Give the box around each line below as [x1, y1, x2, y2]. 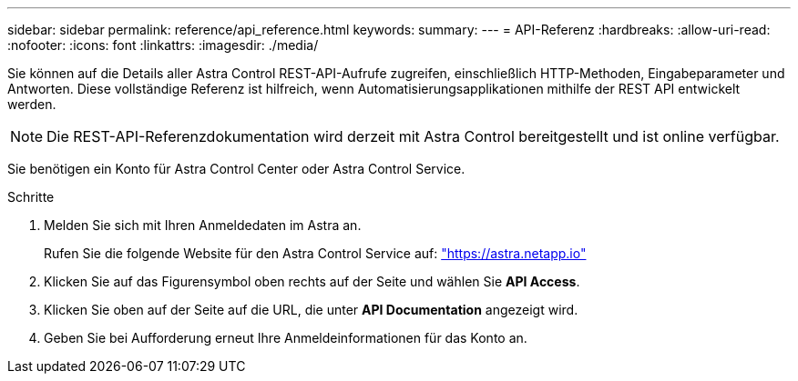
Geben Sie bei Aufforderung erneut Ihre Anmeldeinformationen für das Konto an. [44, 330, 527, 346]
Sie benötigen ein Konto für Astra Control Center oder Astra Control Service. [7, 161, 465, 176]
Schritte [7, 189, 55, 205]
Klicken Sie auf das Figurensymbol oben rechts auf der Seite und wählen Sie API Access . [44, 274, 580, 289]
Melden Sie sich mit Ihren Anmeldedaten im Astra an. [44, 217, 362, 233]
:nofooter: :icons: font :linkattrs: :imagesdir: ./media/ [7, 37, 319, 53]
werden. [7, 96, 56, 112]
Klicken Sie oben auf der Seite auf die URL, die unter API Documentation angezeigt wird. [44, 302, 578, 317]
